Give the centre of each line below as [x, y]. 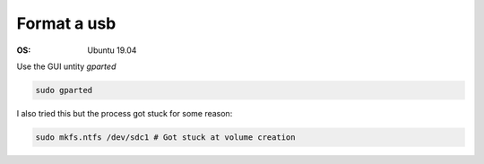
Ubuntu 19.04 [112, 50]
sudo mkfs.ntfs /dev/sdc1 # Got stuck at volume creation [165, 137]
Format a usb [66, 23]
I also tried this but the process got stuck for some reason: [125, 113]
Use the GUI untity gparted [66, 66]
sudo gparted [64, 90]
